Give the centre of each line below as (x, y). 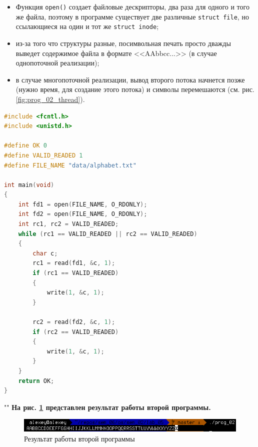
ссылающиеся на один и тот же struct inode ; (87, 26)
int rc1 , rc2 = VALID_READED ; (68, 224)
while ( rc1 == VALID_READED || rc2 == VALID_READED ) (108, 234)
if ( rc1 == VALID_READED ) (76, 273)
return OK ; (36, 381)
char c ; (45, 253)
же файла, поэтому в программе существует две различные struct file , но (132, 16)
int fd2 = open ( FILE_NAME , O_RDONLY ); (83, 214)
